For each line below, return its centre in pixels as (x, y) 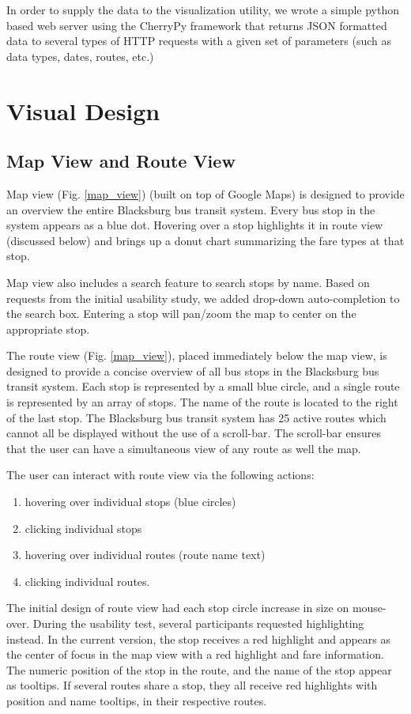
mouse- (369, 608)
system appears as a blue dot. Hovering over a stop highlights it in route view (195, 225)
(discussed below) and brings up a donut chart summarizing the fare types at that (205, 240)
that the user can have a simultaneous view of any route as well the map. (184, 448)
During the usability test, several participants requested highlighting (198, 623)
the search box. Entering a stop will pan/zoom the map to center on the (181, 314)
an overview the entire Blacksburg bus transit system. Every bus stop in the (191, 209)
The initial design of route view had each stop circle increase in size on (178, 608)
